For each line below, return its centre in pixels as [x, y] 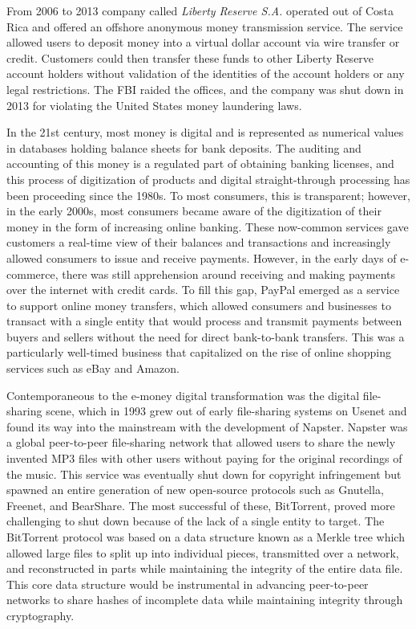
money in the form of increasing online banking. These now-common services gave [208, 226]
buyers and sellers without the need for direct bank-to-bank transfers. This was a [206, 336]
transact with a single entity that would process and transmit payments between [204, 321]
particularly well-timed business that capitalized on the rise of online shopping [199, 352]
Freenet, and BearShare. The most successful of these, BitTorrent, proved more [201, 505]
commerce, [32, 274]
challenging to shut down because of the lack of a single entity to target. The [196, 521]
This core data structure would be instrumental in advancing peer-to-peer [188, 584]
